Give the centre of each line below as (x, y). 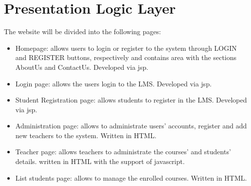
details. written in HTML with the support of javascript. (100, 161)
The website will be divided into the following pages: (83, 31)
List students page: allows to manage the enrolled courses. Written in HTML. (131, 177)
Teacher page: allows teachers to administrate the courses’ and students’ (123, 152)
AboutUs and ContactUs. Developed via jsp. (82, 67)
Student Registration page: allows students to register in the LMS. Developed (131, 100)
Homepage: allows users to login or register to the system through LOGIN (126, 48)
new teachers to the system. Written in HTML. (86, 135)
